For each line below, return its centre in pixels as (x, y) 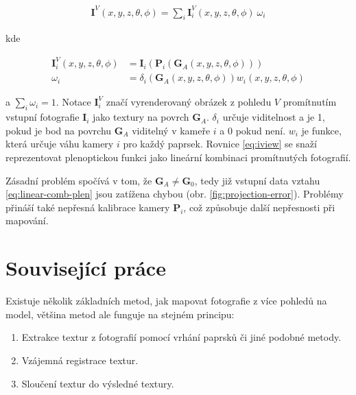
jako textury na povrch (141, 117)
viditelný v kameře (171, 130)
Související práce (86, 268)
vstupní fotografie (43, 117)
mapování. (27, 220)
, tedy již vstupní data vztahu (257, 180)
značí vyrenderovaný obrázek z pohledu (189, 102)
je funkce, (321, 130)
